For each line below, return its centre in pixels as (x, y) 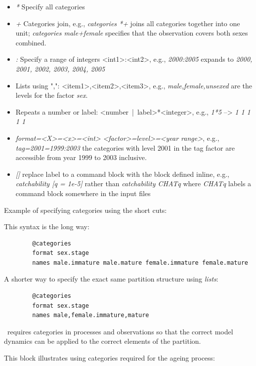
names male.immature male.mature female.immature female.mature (140, 263)
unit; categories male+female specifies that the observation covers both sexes (132, 33)
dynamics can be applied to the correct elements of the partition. (103, 341)
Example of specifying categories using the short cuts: (85, 210)
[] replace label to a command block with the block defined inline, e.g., (122, 174)
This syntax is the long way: (47, 226)
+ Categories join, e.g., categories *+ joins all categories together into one (128, 23)
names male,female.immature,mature (91, 315)
